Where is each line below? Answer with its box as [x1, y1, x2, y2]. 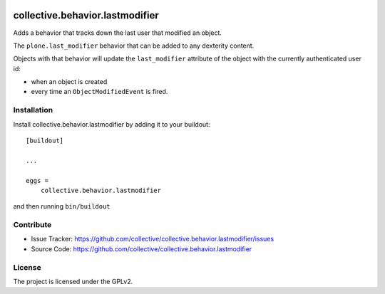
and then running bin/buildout [13, 202, 111, 211]
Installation [13, 105, 53, 115]
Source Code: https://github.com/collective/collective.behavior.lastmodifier [31, 244, 252, 253]
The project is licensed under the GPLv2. [13, 278, 133, 286]
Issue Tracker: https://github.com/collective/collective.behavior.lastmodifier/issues [31, 235, 274, 243]
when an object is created [31, 78, 108, 86]
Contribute [13, 220, 52, 230]
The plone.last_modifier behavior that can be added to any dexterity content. [13, 41, 255, 50]
